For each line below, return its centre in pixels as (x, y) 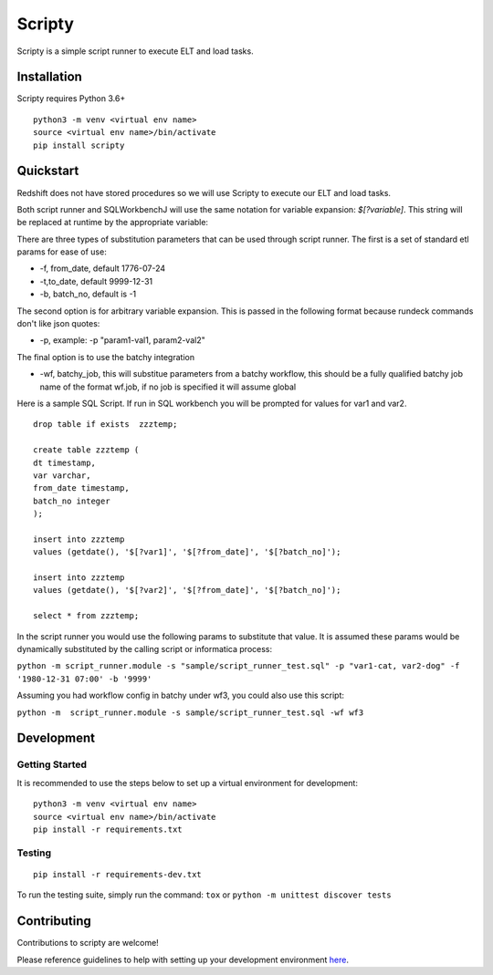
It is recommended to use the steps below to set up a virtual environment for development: (187, 783)
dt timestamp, (64, 462)
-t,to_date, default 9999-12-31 (96, 281)
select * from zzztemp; (86, 616)
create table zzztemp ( (86, 450)
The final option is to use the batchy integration (106, 357)
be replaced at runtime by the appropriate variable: (113, 223)
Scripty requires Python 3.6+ (71, 99)
